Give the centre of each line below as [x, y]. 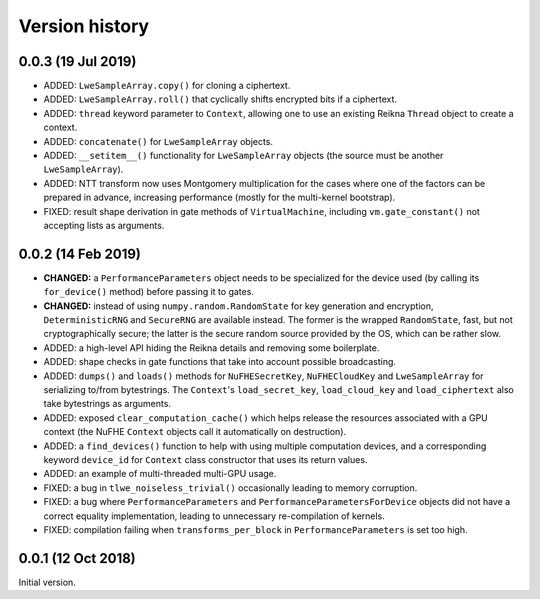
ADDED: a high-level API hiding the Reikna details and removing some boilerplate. [211, 347]
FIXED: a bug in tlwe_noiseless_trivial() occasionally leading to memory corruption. [230, 487]
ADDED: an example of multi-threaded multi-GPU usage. [160, 474]
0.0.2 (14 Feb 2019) [80, 253]
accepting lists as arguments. [104, 225]
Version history [84, 26]
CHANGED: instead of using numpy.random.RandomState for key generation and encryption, [238, 306]
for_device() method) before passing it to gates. [149, 292]
